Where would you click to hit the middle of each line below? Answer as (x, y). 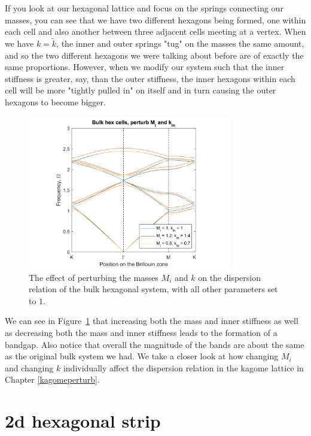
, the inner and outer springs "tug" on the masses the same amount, (180, 43)
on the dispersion (230, 277)
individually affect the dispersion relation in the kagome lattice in (183, 367)
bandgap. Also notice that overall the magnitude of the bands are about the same (155, 344)
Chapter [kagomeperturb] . (52, 379)
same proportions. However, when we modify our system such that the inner (145, 67)
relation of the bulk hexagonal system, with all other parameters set (153, 289)
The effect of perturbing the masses (94, 277)
